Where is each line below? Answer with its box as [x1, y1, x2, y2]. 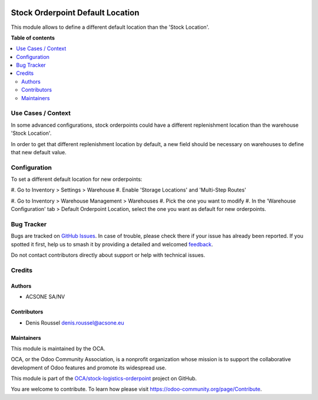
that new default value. [11, 148, 67, 156]
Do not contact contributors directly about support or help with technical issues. [11, 252, 206, 259]
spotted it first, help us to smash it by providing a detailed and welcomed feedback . [11, 240, 213, 247]
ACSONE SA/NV [25, 293, 65, 300]
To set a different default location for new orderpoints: [11, 176, 143, 183]
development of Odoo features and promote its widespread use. [11, 364, 167, 371]
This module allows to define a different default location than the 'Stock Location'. [11, 24, 210, 31]
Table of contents [11, 34, 55, 41]
